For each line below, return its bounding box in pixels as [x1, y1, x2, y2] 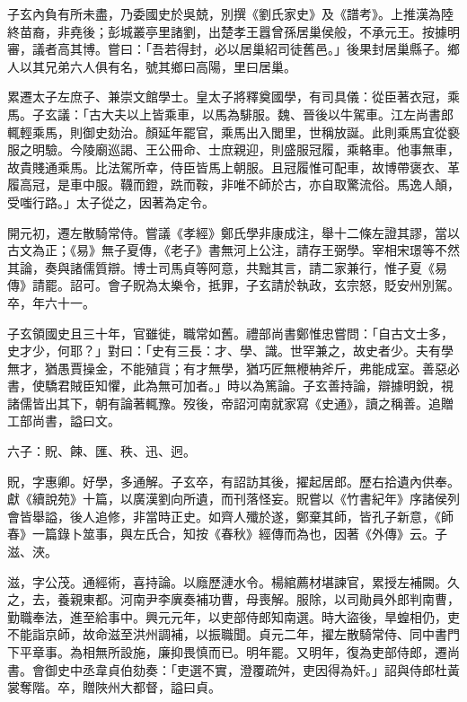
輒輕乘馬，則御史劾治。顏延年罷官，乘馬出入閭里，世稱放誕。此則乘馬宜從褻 [7, 122, 460, 141]
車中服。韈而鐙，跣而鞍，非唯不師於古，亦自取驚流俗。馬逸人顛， [69, 175, 460, 194]
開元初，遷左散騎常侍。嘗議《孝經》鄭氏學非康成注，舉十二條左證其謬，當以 [7, 223, 460, 241]
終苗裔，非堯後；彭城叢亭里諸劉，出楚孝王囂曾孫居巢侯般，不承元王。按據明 [7, 22, 460, 40]
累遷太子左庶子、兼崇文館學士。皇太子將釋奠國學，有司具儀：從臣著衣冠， [7, 87, 447, 106]
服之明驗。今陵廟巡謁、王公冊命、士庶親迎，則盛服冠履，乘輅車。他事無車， [7, 140, 460, 159]
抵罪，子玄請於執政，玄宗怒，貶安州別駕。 [207, 276, 460, 294]
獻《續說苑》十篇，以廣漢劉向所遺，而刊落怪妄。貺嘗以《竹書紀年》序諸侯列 [7, 489, 460, 508]
